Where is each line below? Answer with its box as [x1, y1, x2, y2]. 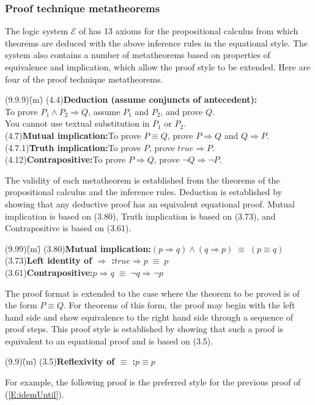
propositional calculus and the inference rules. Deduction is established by [5, 185, 283, 198]
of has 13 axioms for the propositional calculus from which [79, 24, 298, 37]
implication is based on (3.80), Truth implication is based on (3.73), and [5, 209, 276, 222]
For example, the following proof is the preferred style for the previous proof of [5, 376, 301, 388]
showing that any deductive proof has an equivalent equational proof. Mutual [5, 197, 295, 210]
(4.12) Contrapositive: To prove [5, 153, 126, 166]
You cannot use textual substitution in [5, 117, 150, 130]
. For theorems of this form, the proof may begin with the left [63, 299, 295, 311]
